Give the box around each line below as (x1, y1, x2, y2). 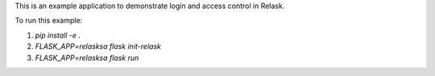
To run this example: (14, 16, 83, 26)
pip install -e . (35, 30, 81, 40)
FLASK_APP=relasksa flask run (35, 53, 139, 62)
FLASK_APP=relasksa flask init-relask (35, 42, 161, 51)
